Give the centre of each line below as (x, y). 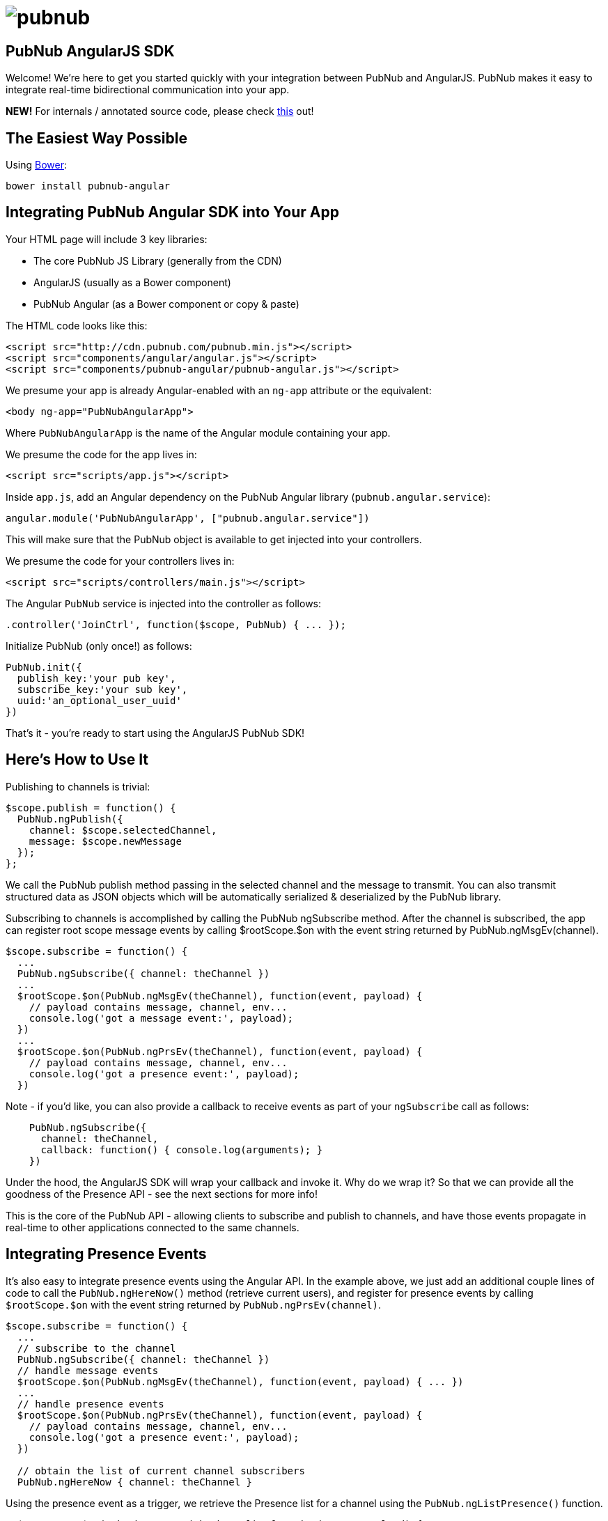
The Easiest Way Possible (96, 138)
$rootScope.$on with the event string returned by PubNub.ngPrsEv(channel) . (194, 1304)
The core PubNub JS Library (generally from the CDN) (158, 260)
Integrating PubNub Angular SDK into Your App (172, 212)
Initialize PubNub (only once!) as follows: (99, 646)
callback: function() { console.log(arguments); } (182, 1149)
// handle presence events (91, 1404)
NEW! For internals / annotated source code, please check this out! (160, 111)
